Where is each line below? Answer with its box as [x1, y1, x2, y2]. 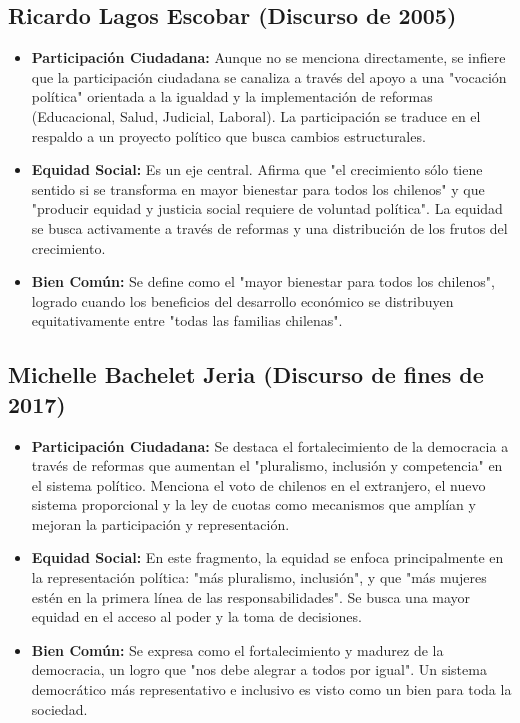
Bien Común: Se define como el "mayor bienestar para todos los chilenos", [31, 271, 496, 292]
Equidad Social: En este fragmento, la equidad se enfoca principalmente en [31, 547, 504, 568]
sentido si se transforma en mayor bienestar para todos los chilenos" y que [31, 178, 485, 199]
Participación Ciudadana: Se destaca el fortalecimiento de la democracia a [31, 435, 509, 456]
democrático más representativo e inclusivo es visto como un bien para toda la [31, 679, 512, 700]
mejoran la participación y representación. [31, 513, 290, 534]
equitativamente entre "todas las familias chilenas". [31, 310, 343, 331]
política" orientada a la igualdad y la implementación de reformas [31, 86, 433, 107]
